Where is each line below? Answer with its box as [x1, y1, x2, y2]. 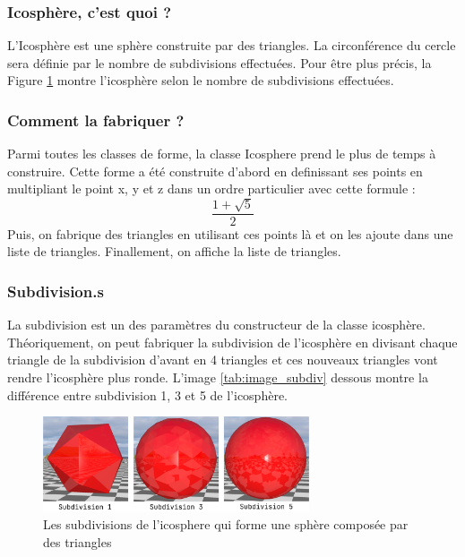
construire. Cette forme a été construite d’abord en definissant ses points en [7, 161, 423, 180]
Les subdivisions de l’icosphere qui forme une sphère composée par [43, 515, 409, 534]
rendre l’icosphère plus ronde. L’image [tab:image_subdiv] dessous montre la [7, 368, 428, 387]
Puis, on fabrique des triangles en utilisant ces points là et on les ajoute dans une [7, 224, 453, 243]
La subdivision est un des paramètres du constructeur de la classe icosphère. [7, 315, 426, 334]
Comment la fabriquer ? [7, 108, 185, 131]
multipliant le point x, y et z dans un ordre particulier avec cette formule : [7, 179, 416, 198]
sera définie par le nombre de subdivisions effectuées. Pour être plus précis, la [7, 53, 432, 72]
